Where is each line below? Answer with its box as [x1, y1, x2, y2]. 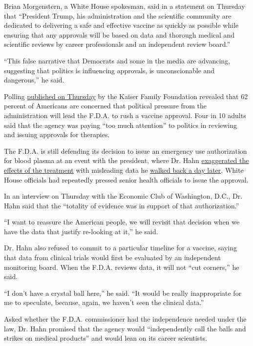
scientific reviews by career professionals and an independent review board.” [4, 39, 231, 49]
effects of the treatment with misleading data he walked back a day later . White [4, 164, 244, 175]
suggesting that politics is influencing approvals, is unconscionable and [4, 65, 215, 75]
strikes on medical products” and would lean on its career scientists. [4, 333, 207, 343]
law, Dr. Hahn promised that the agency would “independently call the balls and [4, 323, 246, 333]
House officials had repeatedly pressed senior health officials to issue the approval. [4, 174, 249, 184]
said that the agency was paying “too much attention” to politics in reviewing [4, 120, 237, 130]
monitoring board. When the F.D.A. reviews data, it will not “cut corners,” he [4, 262, 239, 272]
